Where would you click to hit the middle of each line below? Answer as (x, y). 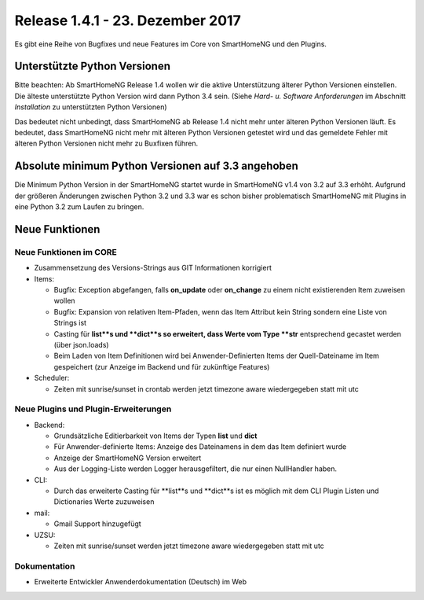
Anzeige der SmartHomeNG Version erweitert (128, 458)
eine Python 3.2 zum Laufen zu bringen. (79, 207)
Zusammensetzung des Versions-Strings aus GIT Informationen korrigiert (153, 268)
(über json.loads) (81, 344)
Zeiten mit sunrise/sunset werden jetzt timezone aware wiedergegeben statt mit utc (189, 546)
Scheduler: (52, 378)
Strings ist (70, 323)
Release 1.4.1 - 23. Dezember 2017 (128, 20)
